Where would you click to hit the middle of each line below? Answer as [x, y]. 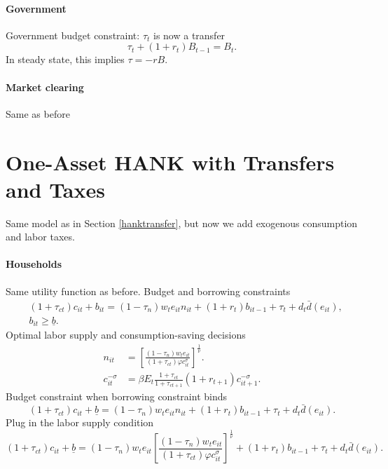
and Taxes [55, 189]
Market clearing [45, 87]
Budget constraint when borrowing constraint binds [117, 396]
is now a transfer [189, 35]
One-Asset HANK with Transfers [170, 162]
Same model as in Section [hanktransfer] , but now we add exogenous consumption [182, 223]
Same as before [38, 113]
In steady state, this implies [65, 59]
